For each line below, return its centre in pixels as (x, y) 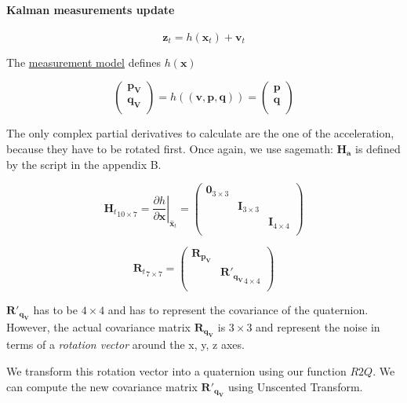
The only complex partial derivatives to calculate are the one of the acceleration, (200, 133)
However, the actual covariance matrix (98, 326)
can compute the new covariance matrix (102, 386)
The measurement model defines (84, 62)
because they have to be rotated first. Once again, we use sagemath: (170, 148)
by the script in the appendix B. (84, 164)
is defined (378, 148)
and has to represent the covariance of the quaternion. (238, 309)
